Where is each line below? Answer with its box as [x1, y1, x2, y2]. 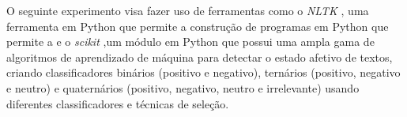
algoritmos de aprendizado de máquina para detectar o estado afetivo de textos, [6, 48, 393, 65]
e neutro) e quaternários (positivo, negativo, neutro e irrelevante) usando [6, 79, 360, 96]
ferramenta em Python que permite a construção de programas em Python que [6, 17, 389, 34]
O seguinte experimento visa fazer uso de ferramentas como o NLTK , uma [6, 2, 369, 18]
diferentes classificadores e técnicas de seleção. [6, 95, 229, 111]
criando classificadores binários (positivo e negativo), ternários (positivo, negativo [6, 64, 401, 81]
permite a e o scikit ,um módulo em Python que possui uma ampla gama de [6, 33, 375, 50]
